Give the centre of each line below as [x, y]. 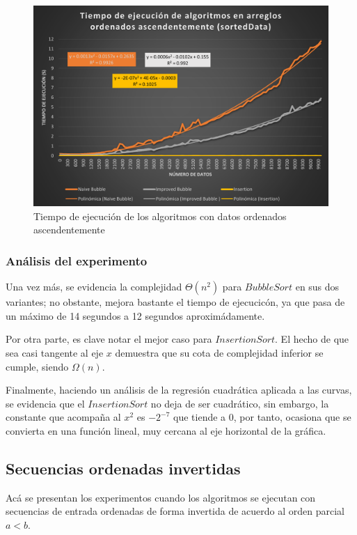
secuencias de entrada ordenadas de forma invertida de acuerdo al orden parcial [175, 511]
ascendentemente [69, 230]
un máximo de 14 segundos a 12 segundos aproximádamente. [135, 315]
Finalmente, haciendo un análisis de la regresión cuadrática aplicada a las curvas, [179, 390]
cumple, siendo [37, 366]
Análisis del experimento [77, 260]
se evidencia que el [45, 403]
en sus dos [317, 287]
